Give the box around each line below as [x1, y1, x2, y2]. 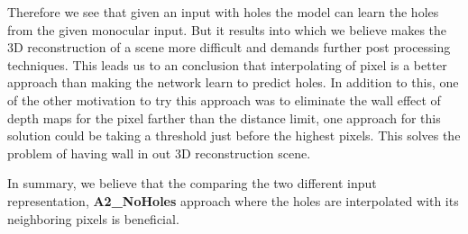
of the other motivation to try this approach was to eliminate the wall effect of [7, 90, 441, 109]
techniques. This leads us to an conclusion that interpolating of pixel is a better [7, 55, 447, 74]
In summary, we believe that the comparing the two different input [7, 174, 377, 193]
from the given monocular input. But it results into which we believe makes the [7, 20, 447, 39]
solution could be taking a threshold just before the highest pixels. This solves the [7, 126, 461, 145]
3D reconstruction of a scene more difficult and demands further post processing [7, 38, 451, 57]
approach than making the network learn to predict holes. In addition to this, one [7, 73, 459, 92]
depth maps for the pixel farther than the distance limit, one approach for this [7, 108, 441, 127]
